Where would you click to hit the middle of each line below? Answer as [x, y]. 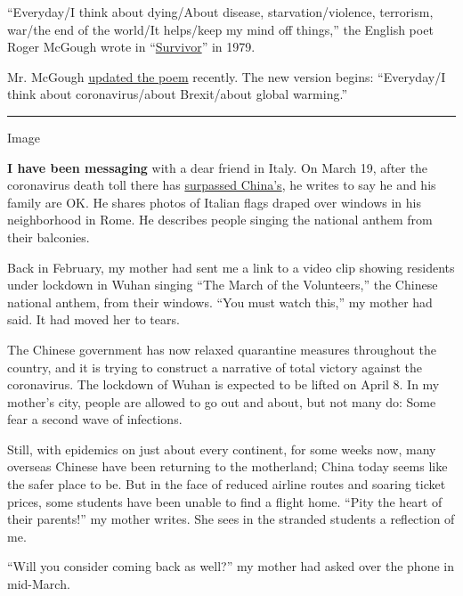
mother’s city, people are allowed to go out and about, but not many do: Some [222, 401]
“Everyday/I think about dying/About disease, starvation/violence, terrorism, [220, 12]
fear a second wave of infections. [95, 419]
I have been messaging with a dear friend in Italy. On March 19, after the [217, 167]
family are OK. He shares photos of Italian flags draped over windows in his [214, 202]
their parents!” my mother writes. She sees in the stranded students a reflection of [231, 519]
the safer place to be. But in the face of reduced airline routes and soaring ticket [227, 484]
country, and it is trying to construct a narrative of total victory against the [215, 367]
